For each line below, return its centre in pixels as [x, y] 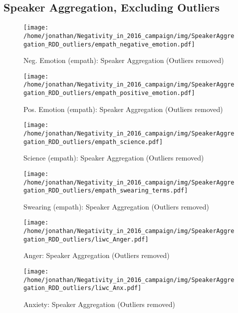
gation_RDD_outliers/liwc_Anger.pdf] [86, 239]
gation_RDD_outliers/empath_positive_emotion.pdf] [109, 93]
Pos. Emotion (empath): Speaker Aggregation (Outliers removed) [123, 109]
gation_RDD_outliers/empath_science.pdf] [93, 142]
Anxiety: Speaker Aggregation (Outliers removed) [99, 304]
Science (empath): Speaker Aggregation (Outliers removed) [114, 158]
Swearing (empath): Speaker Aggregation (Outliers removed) [117, 206]
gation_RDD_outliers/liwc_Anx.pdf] [83, 288]
